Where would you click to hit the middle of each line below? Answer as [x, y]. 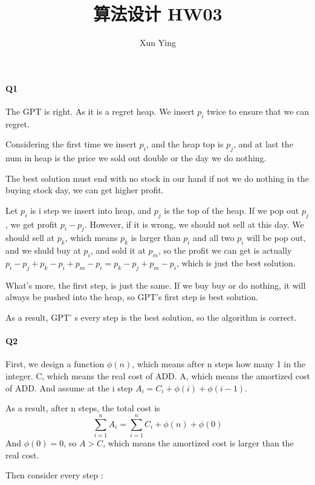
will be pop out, [276, 238]
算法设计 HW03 [158, 14]
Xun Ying [158, 43]
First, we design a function [55, 364]
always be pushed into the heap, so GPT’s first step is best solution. [132, 297]
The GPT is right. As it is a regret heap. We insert [100, 111]
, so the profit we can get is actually [225, 250]
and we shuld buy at [43, 250]
